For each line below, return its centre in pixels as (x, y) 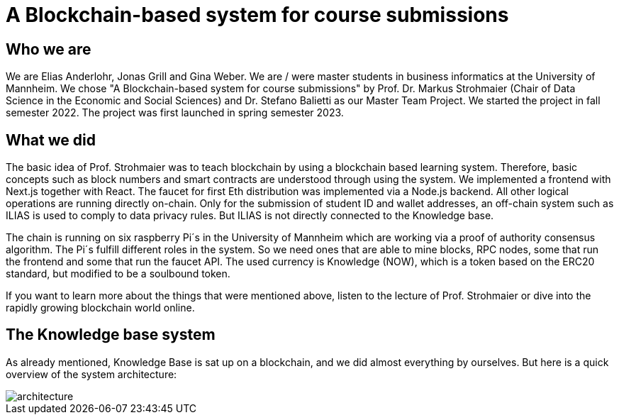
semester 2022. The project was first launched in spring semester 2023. (175, 113)
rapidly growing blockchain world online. (100, 308)
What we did (51, 140)
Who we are (49, 49)
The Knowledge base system (111, 335)
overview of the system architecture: (91, 374)
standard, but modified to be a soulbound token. (118, 274)
